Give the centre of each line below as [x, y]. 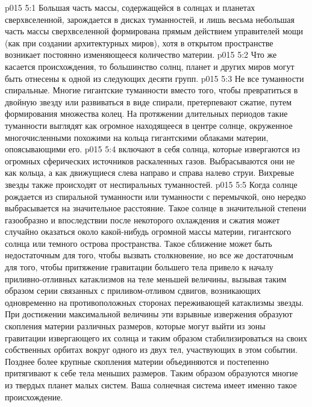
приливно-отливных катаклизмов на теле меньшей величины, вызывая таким [146, 278]
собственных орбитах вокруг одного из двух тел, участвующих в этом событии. [151, 350]
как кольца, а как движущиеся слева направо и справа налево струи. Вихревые [150, 172]
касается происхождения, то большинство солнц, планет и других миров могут [150, 66]
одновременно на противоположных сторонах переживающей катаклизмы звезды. [154, 302]
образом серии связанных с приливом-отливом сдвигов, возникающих [133, 290]
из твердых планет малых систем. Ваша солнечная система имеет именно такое [151, 385]
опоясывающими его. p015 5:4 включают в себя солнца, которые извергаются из [152, 149]
